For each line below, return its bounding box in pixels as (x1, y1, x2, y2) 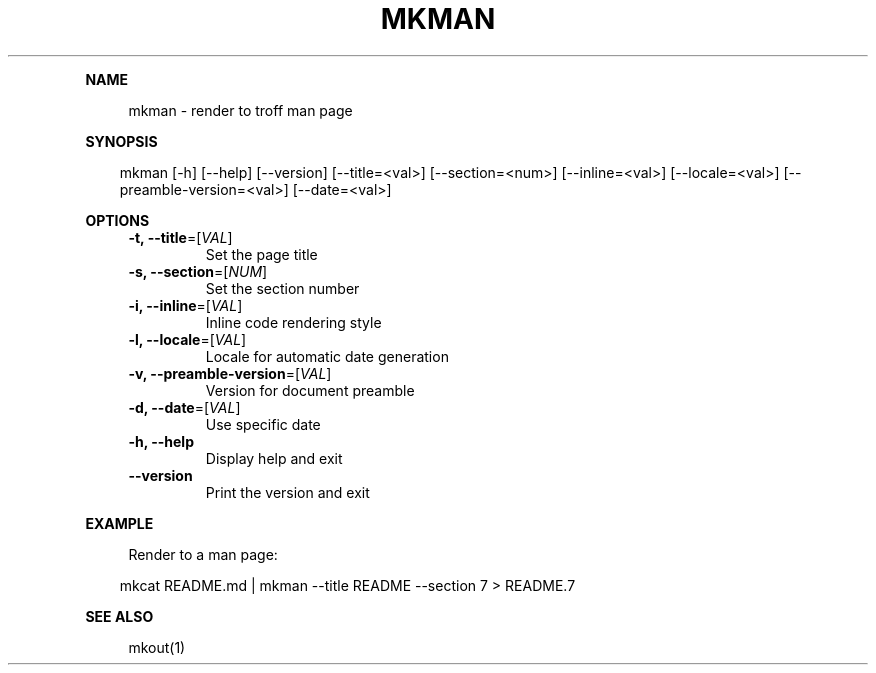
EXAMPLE (85, 514, 154, 532)
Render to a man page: (128, 545, 278, 563)
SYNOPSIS (85, 132, 158, 150)
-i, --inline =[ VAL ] (128, 296, 243, 314)
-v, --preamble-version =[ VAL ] (128, 364, 332, 382)
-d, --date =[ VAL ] (128, 398, 241, 416)
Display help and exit (205, 449, 343, 467)
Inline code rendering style (205, 313, 382, 331)
